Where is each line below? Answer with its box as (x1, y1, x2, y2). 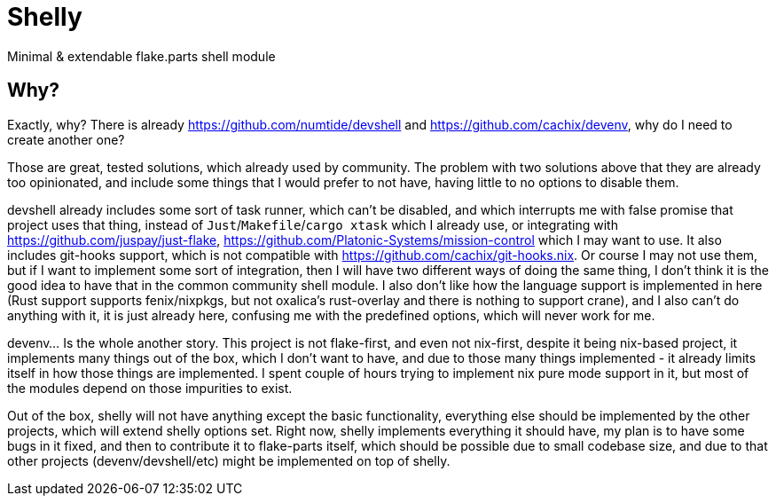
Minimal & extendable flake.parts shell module (7, 48, 276, 64)
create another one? (7, 131, 125, 147)
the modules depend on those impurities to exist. (7, 380, 293, 396)
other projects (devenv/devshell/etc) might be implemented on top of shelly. (7, 452, 451, 468)
